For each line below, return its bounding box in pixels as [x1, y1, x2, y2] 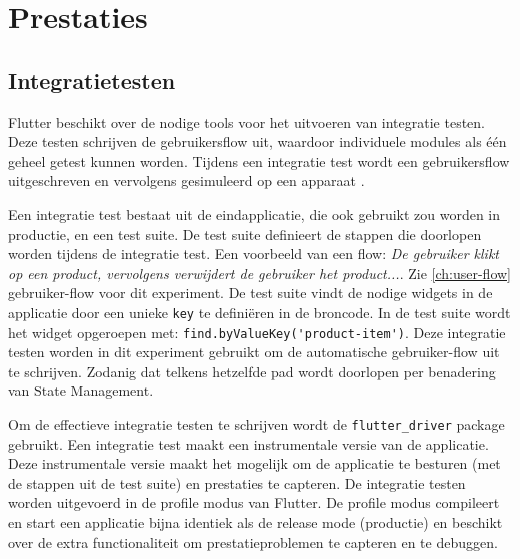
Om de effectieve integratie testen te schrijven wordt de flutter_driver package [8, 414, 505, 435]
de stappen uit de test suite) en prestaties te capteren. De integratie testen [8, 472, 466, 493]
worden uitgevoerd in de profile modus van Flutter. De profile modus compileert [8, 492, 500, 513]
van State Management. [8, 380, 154, 401]
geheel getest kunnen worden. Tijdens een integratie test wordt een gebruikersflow [8, 150, 510, 171]
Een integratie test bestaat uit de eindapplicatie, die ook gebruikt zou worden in [8, 203, 501, 224]
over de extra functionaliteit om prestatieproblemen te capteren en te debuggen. [8, 531, 498, 552]
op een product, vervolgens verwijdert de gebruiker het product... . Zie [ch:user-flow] [8, 262, 512, 283]
